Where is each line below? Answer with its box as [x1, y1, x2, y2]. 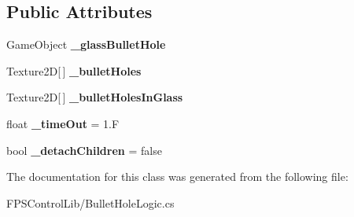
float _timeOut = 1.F [6, 115, 120, 131]
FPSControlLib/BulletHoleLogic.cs [6, 194, 175, 211]
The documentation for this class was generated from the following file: [6, 168, 348, 185]
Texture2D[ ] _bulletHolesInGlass [6, 89, 183, 105]
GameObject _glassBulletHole [6, 36, 166, 53]
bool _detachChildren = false [6, 142, 162, 158]
